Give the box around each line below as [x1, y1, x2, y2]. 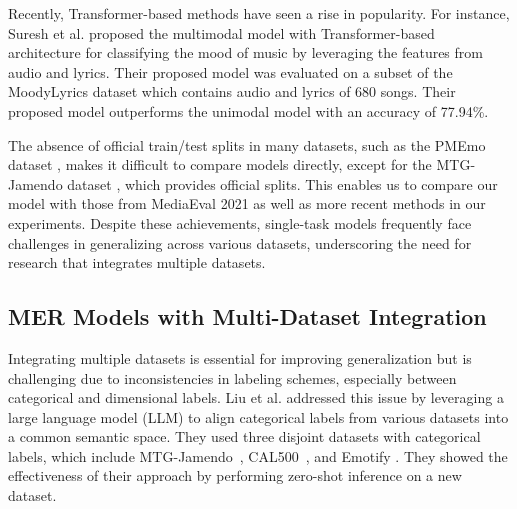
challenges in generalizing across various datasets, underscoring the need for [8, 232, 472, 253]
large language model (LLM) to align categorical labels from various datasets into [8, 406, 509, 427]
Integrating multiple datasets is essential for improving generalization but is [8, 347, 472, 368]
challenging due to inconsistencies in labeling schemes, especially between [8, 367, 457, 388]
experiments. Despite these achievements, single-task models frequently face [8, 212, 472, 233]
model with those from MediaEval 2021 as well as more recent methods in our [8, 193, 486, 214]
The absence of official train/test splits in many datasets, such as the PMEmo [8, 134, 486, 155]
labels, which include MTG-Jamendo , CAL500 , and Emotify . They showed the [8, 445, 508, 466]
